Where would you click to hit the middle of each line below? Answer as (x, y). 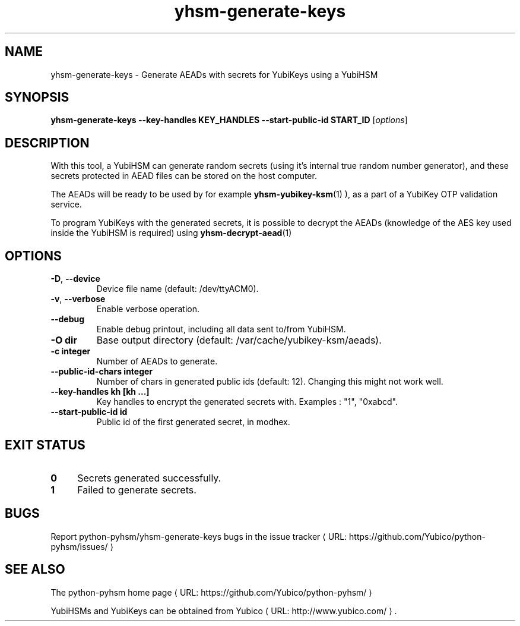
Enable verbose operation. (148, 309)
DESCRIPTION (47, 143)
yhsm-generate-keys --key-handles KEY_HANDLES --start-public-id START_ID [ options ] (229, 120)
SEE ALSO (35, 570)
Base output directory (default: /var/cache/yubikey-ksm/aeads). (239, 340)
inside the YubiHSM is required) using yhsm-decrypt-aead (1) (171, 233)
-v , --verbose (78, 299)
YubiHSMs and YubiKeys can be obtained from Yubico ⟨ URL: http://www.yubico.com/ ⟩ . (224, 611)
